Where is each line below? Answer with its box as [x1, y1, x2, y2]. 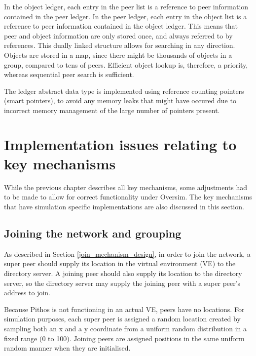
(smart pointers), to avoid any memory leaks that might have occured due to [4, 95, 236, 106]
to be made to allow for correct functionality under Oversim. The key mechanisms [4, 192, 252, 202]
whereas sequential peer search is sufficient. [4, 69, 134, 79]
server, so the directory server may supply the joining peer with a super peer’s [4, 277, 241, 288]
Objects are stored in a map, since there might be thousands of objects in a [4, 49, 232, 60]
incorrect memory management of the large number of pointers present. [4, 105, 220, 115]
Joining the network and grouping [4, 226, 182, 241]
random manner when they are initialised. [4, 343, 131, 353]
